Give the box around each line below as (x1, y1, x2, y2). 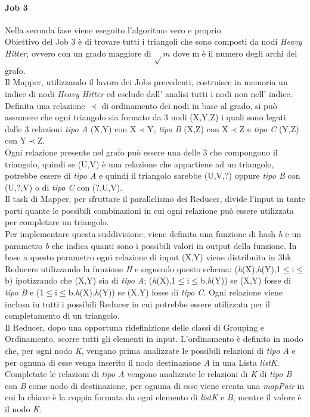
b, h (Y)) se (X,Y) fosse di (200, 274, 292, 287)
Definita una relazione (5, 99, 85, 111)
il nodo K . (5, 402, 42, 415)
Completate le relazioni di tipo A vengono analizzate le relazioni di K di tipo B (5, 368, 292, 380)
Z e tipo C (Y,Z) (239, 122, 299, 135)
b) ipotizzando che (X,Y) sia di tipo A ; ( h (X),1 (5, 274, 176, 287)
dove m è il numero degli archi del (173, 46, 297, 59)
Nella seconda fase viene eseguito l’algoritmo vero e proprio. (5, 23, 224, 36)
